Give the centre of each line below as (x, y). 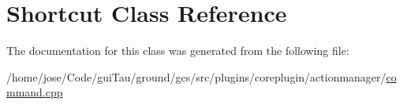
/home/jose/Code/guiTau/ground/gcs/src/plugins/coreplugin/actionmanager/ (196, 76)
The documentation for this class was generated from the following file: (178, 51)
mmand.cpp (35, 92)
